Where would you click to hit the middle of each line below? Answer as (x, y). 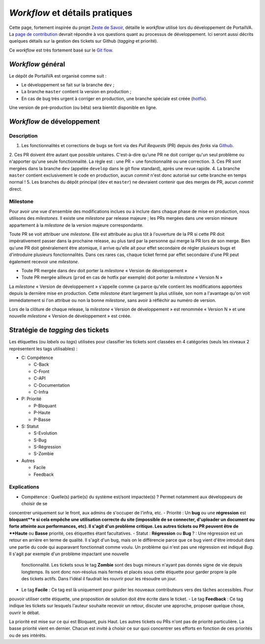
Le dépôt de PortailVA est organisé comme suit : (58, 76)
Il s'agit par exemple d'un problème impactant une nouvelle (69, 554)
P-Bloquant (45, 406)
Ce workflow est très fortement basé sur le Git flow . (61, 50)
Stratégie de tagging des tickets (59, 330)
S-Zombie (44, 454)
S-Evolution (45, 433)
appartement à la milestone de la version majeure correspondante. (76, 225)
